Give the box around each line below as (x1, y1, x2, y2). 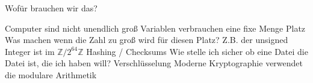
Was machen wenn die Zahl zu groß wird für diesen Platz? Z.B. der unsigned (5, 33, 288, 46)
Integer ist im (5, 45, 55, 57)
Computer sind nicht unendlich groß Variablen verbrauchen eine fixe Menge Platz (5, 21, 306, 34)
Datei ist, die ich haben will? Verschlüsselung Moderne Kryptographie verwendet (5, 57, 303, 69)
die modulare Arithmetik (5, 68, 97, 81)
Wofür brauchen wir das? (5, 2, 98, 14)
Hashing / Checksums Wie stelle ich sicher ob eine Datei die (86, 45, 308, 57)
